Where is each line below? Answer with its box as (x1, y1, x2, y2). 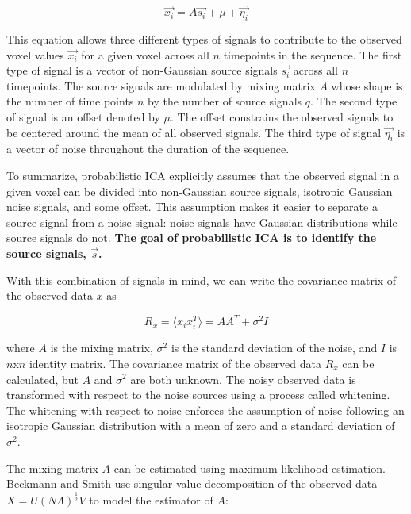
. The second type (309, 93, 398, 109)
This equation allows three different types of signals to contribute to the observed (6, 31, 402, 48)
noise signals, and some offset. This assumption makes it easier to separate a (6, 198, 378, 215)
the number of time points (6, 93, 134, 109)
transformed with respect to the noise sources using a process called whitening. (6, 386, 390, 403)
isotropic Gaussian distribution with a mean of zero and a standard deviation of (6, 417, 395, 434)
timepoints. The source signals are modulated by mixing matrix (6, 77, 316, 94)
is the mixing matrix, (50, 339, 153, 356)
